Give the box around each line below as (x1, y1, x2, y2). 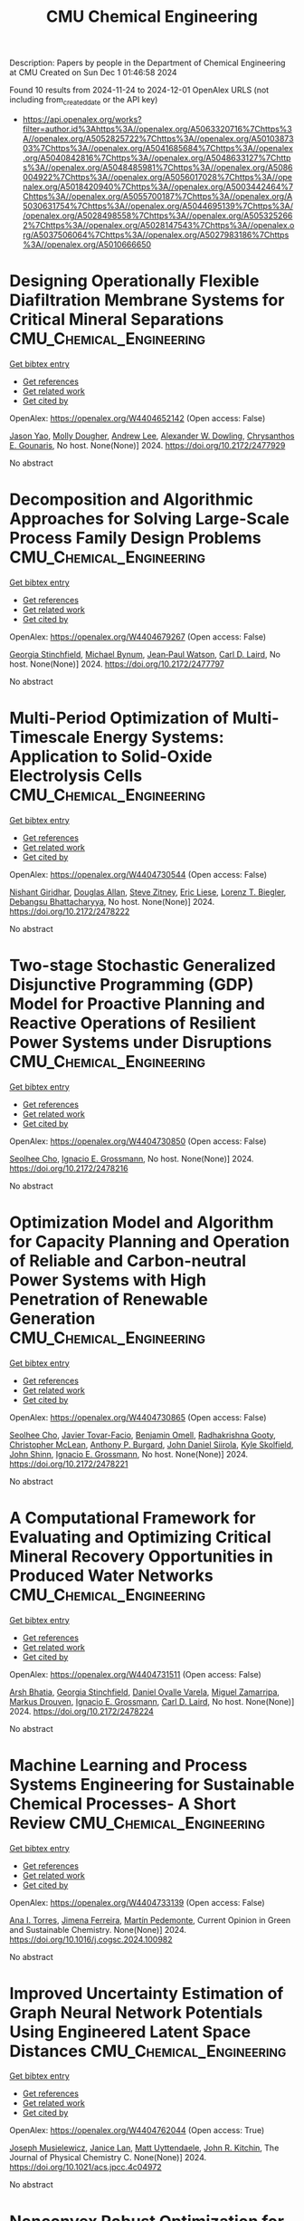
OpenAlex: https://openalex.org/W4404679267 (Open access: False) (9, 631, 267, 642)
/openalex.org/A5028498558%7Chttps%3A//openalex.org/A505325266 (22, 210, 293, 221)
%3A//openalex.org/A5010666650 (22, 238, 152, 250)
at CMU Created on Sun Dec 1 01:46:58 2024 (9, 67, 178, 78)
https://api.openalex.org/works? (22, 113, 142, 124)
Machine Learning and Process (9, 1755, 248, 1775)
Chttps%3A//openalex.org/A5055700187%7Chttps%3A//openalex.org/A (22, 190, 293, 201)
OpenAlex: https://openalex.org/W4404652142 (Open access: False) (9, 412, 266, 423)
